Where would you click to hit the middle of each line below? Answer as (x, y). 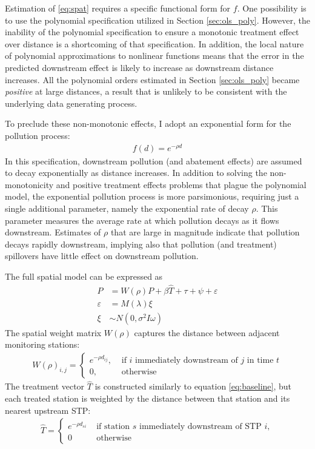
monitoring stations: (42, 344)
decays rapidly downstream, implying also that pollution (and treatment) (141, 244)
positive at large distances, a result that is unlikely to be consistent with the (146, 91)
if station (113, 427)
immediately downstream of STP (201, 427)
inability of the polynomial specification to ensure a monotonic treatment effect (152, 32)
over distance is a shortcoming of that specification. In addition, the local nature (154, 43)
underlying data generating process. (71, 103)
